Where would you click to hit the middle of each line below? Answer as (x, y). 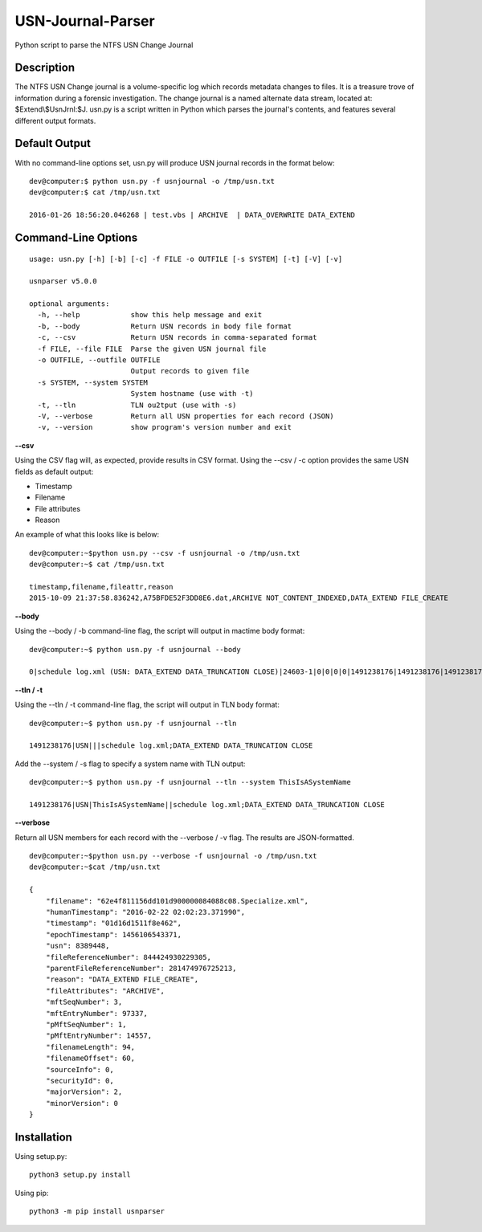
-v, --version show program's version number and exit (165, 427)
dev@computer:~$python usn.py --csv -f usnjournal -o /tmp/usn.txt (165, 553)
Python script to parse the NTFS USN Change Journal (104, 45)
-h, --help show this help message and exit (150, 315)
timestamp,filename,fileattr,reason (101, 587)
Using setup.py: (41, 1156)
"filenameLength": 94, (90, 1047)
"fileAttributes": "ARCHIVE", (105, 991)
